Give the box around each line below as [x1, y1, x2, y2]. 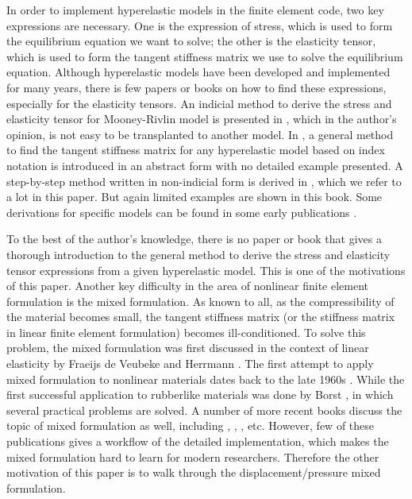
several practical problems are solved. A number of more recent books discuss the [6, 401, 402, 418]
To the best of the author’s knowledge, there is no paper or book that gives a [6, 230, 382, 247]
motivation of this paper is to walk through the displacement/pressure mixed [6, 464, 381, 481]
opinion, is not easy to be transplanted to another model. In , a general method [6, 126, 394, 142]
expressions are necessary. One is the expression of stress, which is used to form [6, 17, 393, 33]
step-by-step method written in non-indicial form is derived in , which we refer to [6, 172, 402, 189]
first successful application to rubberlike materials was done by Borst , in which [6, 386, 394, 403]
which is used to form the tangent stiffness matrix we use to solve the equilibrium [6, 48, 403, 64]
